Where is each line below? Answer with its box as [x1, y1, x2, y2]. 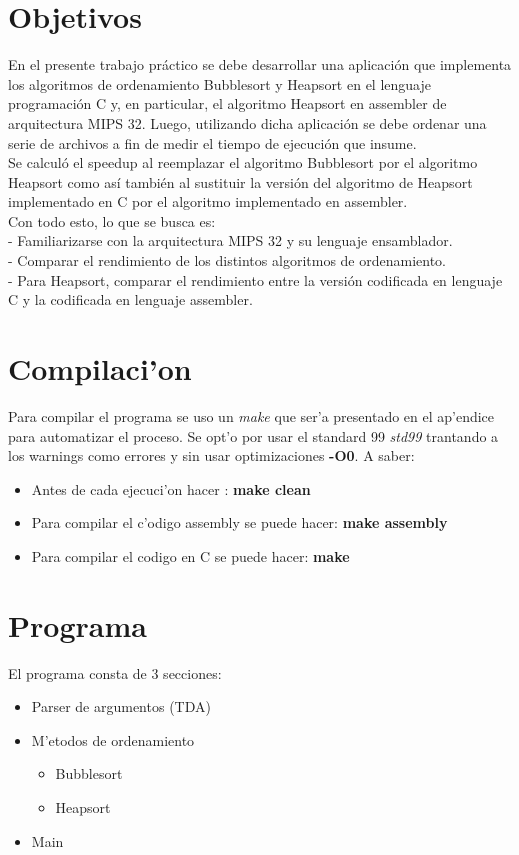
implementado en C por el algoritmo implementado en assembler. [8, 191, 408, 212]
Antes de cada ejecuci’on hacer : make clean [31, 478, 311, 499]
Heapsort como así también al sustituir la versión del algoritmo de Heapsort [8, 171, 473, 192]
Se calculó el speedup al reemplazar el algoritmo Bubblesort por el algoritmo [8, 152, 478, 173]
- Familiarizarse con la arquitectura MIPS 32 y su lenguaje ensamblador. [8, 230, 453, 251]
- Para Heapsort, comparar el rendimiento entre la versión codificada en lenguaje [8, 269, 503, 290]
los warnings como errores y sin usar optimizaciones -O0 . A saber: [8, 445, 415, 466]
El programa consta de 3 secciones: [8, 662, 222, 683]
